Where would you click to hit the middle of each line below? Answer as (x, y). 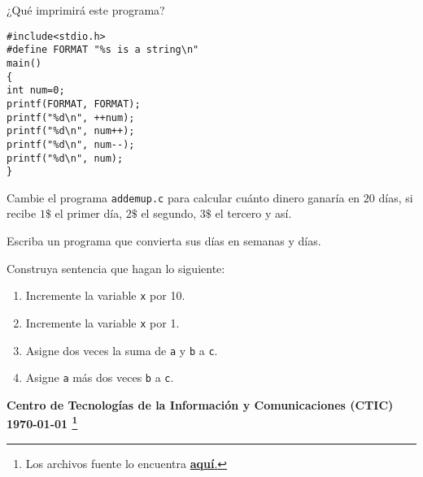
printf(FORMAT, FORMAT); (74, 104)
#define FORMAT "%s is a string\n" (103, 50)
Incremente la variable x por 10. (105, 295)
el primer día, (89, 213)
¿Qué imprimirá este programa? (86, 10)
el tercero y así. (253, 213)
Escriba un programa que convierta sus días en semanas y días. (164, 241)
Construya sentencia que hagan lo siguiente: (116, 268)
